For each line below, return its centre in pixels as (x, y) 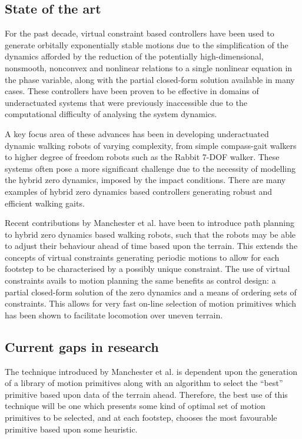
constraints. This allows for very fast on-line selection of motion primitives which (150, 303)
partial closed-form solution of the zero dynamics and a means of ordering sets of (151, 292)
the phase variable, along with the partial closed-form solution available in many (150, 79)
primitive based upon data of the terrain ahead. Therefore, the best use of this (146, 394)
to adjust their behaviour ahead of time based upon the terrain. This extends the (151, 246)
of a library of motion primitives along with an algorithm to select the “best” (144, 383)
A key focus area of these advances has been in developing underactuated (137, 133)
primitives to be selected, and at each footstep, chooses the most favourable (141, 418)
